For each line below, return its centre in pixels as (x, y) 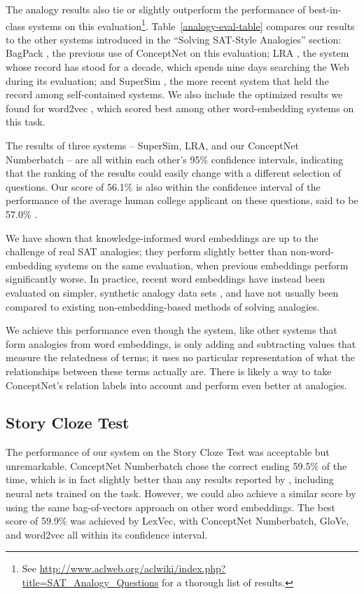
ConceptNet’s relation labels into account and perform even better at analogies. (176, 385)
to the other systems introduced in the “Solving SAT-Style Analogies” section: (174, 39)
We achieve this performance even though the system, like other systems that (171, 330)
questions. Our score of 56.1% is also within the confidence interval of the (163, 186)
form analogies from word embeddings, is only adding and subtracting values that (181, 343)
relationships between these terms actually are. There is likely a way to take (169, 371)
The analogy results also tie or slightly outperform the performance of (156, 9)
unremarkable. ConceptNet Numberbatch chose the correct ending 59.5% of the (176, 465)
